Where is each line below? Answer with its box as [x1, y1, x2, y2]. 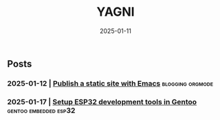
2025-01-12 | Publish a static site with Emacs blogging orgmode [7, 78, 214, 88]
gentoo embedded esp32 [7, 106, 76, 115]
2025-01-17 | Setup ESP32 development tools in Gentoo [7, 97, 197, 106]
